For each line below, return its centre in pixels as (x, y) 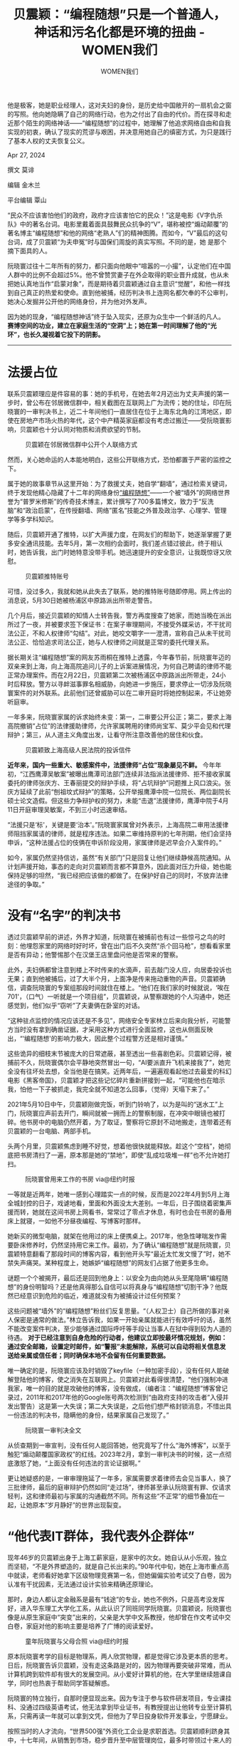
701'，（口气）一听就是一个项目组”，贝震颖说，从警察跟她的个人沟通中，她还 (119, 996)
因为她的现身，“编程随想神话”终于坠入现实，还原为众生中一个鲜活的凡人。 (116, 316)
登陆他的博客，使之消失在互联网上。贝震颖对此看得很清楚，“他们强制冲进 (121, 1379)
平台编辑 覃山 (27, 199)
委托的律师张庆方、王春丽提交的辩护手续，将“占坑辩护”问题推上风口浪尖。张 (119, 783)
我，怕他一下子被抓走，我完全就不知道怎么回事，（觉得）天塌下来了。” (108, 1089)
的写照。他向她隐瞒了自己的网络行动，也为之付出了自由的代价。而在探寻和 (116, 114)
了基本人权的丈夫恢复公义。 (48, 140)
